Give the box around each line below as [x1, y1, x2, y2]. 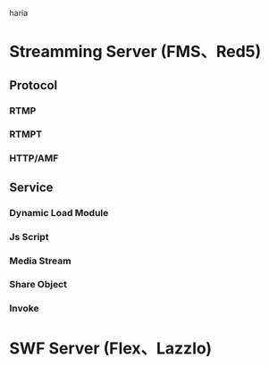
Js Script [9, 230, 49, 243]
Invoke [9, 303, 39, 315]
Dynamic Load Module [9, 206, 109, 219]
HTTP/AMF [9, 152, 59, 164]
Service [9, 179, 54, 195]
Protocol [9, 78, 58, 93]
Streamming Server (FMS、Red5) [9, 42, 262, 62]
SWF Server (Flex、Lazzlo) [9, 338, 213, 358]
